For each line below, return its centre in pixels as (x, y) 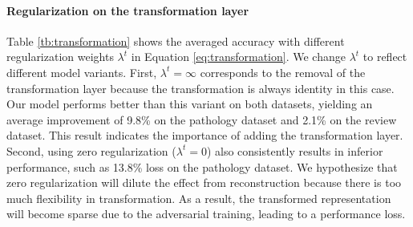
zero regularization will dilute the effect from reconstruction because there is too (204, 182)
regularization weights (60, 57)
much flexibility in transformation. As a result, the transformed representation (199, 198)
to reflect (385, 57)
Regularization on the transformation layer (128, 10)
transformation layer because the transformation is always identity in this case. (200, 88)
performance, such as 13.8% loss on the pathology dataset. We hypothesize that (202, 166)
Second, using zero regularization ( (91, 150)
